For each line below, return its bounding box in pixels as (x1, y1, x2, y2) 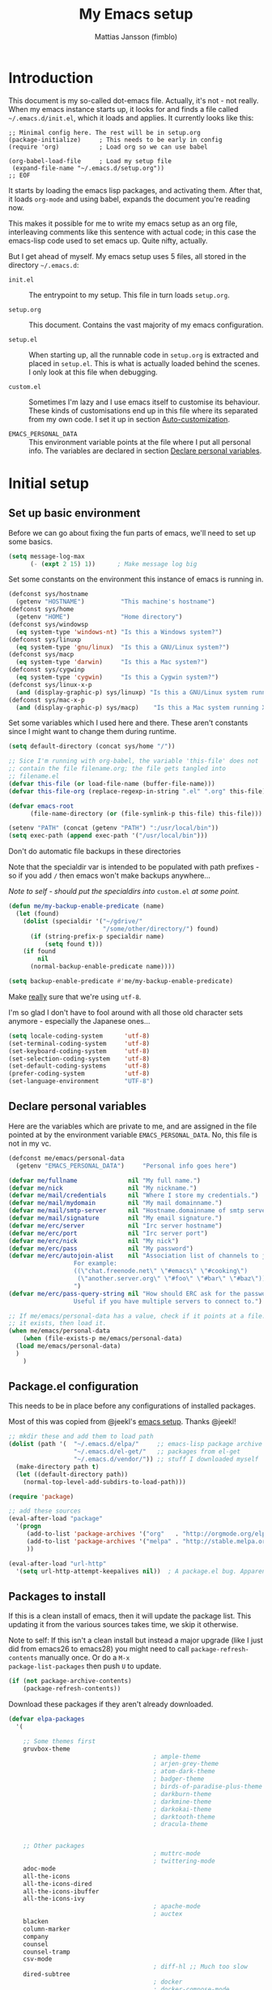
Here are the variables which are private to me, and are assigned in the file (8, 1121, 257, 1131)
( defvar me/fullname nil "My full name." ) (8, 1176, 201, 1185)
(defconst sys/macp (8, 650, 74, 658)
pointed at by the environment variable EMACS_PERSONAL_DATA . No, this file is (8, 1129, 257, 1139)
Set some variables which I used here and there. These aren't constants (8, 718, 249, 727)
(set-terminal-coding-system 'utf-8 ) (8, 1039, 151, 1047)
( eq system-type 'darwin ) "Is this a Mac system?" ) (15, 658, 208, 667)
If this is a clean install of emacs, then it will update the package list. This (8, 1611, 252, 1621)
